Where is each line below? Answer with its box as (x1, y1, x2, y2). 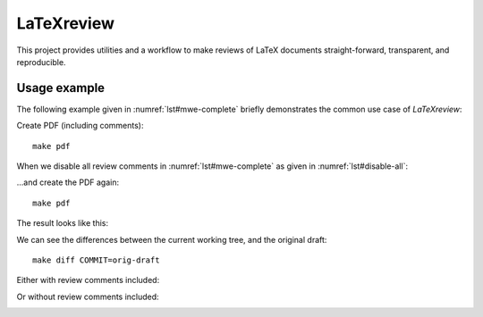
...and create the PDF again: (16, 177, 120, 188)
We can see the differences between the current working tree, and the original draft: (16, 234, 327, 245)
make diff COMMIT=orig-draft (32, 254, 160, 265)
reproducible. (16, 56, 66, 67)
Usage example (16, 80, 106, 96)
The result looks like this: (16, 218, 109, 229)
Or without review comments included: (16, 291, 160, 302)
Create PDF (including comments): (16, 121, 144, 131)
